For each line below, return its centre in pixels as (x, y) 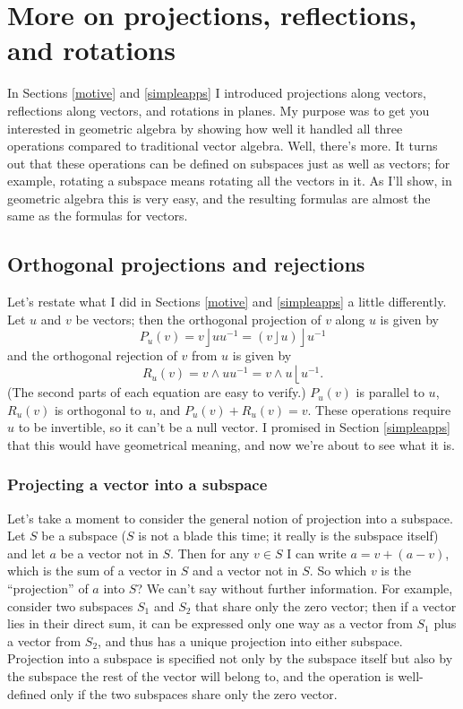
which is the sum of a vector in (92, 571)
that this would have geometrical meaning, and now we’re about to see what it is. (231, 444)
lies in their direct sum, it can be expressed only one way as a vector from (210, 623)
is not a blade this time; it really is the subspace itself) (288, 536)
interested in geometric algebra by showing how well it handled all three (205, 128)
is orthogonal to (98, 409)
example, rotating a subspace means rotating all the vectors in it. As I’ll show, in (230, 181)
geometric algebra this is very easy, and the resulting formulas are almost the (219, 198)
